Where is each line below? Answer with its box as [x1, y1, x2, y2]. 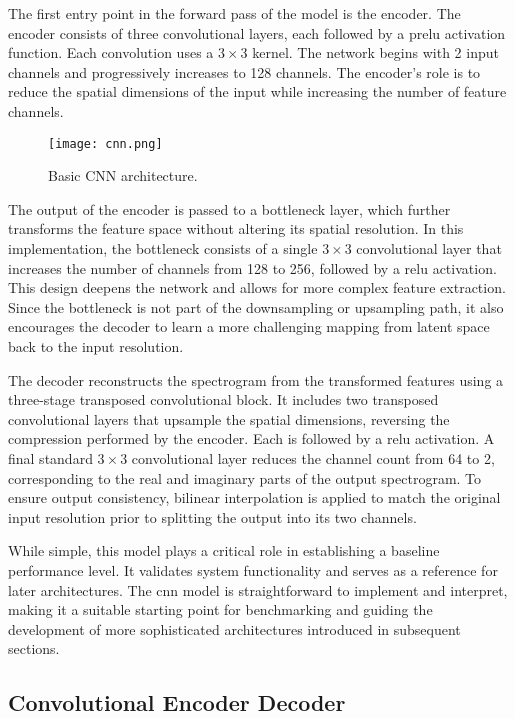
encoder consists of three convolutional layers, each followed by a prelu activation [8, 22, 506, 43]
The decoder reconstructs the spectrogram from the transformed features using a [8, 369, 504, 390]
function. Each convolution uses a [8, 42, 214, 63]
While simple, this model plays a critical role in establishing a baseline [8, 540, 440, 561]
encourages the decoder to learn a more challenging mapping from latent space [8, 316, 490, 337]
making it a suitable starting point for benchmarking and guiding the [8, 599, 433, 620]
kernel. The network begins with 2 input [252, 42, 499, 63]
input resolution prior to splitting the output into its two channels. [8, 506, 417, 527]
